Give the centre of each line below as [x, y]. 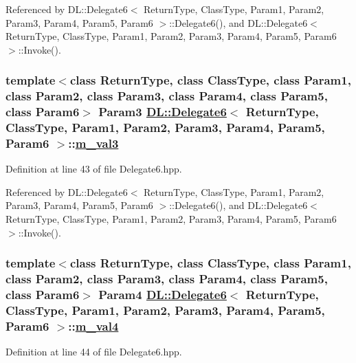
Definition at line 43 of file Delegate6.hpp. [94, 169]
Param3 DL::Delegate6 [163, 112]
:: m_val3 [93, 143]
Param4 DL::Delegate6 [163, 295]
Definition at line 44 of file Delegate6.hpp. [94, 352]
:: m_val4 [93, 326]
